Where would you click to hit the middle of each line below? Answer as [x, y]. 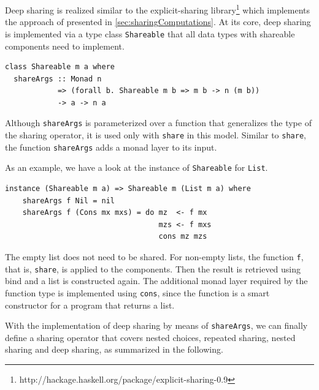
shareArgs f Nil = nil [68, 201]
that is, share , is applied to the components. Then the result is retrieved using [153, 268]
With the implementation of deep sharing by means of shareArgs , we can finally [156, 325]
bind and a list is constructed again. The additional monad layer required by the [156, 281]
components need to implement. [65, 46]
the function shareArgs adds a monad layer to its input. [111, 147]
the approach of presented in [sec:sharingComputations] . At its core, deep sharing [158, 22]
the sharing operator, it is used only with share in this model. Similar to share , [156, 135]
